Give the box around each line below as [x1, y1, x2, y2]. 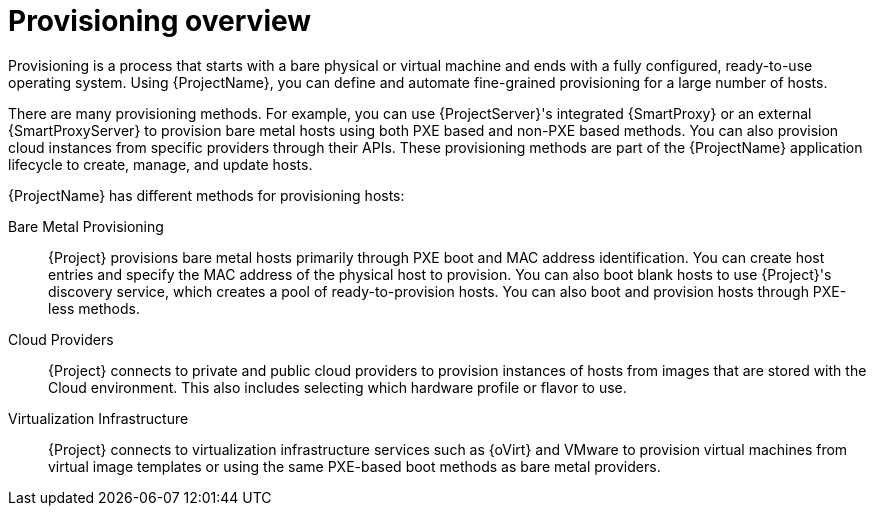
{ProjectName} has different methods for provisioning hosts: [8, 186, 405, 204]
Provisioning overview [8, 4, 312, 38]
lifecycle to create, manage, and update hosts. [8, 155, 313, 173]
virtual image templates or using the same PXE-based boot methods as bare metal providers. [48, 457, 661, 475]
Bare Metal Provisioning [8, 217, 164, 235]
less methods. [48, 299, 140, 317]
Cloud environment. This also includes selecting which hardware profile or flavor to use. [48, 378, 627, 396]
